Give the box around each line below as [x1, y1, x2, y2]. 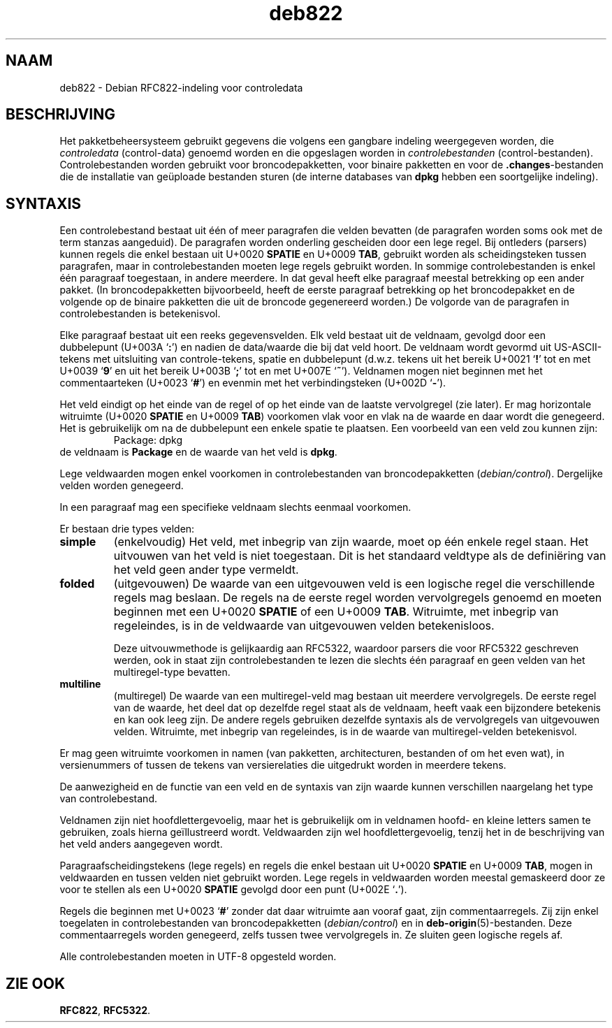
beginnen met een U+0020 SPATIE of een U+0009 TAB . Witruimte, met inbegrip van [113, 605, 559, 619]
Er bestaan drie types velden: [59, 523, 195, 535]
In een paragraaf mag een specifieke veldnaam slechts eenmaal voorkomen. [59, 501, 411, 514]
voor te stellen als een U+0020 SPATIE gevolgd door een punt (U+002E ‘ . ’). [59, 883, 407, 896]
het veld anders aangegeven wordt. [59, 838, 223, 850]
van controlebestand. [59, 792, 158, 805]
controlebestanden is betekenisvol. [59, 307, 221, 320]
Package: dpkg [113, 434, 182, 447]
